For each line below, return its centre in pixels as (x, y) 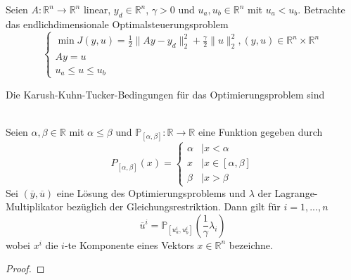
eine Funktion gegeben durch (260, 131)
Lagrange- (296, 192)
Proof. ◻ (25, 268)
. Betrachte (321, 9)
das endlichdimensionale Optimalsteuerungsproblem (117, 24)
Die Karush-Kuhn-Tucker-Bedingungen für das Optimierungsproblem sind (165, 94)
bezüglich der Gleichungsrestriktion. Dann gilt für (173, 206)
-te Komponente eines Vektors (129, 244)
